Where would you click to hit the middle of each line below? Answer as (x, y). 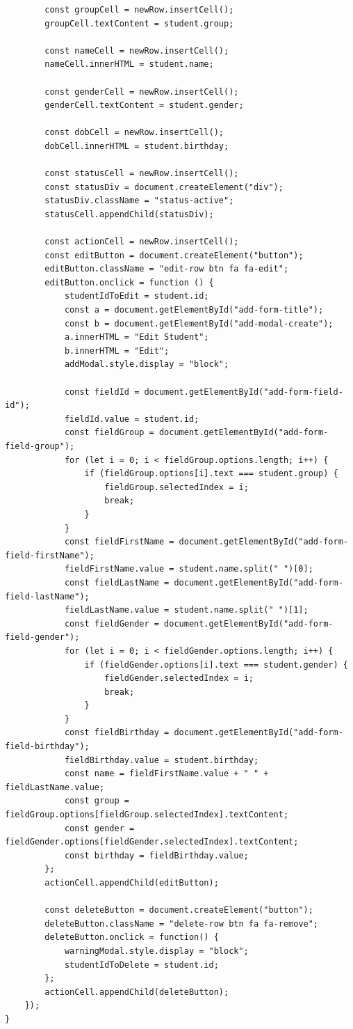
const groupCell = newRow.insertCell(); (139, 10)
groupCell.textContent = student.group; (139, 23)
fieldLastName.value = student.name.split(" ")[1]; (186, 610)
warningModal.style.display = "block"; (156, 951)
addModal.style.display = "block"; (147, 364)
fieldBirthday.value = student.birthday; (162, 760)
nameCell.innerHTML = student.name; (129, 64)
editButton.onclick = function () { (129, 282)
